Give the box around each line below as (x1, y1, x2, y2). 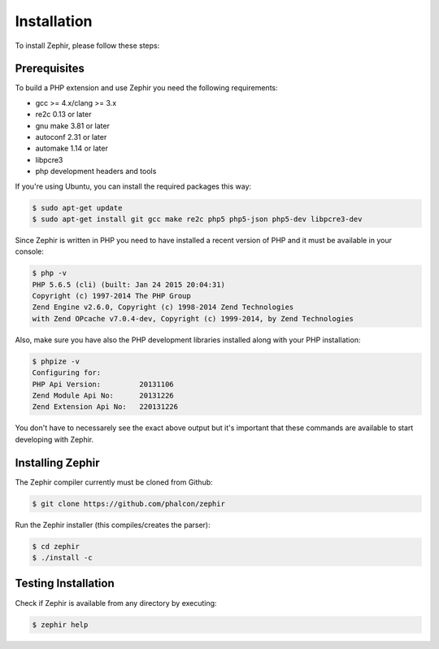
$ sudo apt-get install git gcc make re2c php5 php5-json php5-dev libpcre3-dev (32, 214, 363, 224)
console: (15, 246, 45, 256)
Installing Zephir (15, 455, 101, 469)
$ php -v (32, 268, 67, 278)
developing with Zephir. (15, 434, 94, 444)
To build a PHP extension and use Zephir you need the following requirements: (15, 83, 278, 93)
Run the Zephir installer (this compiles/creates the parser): (15, 520, 211, 529)
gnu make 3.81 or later (35, 120, 110, 130)
